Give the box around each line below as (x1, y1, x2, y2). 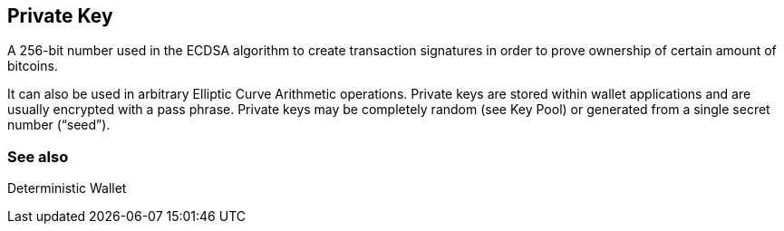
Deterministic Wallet (7, 180, 127, 197)
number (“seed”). (7, 117, 111, 133)
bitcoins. (7, 58, 58, 74)
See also (7, 147, 69, 166)
